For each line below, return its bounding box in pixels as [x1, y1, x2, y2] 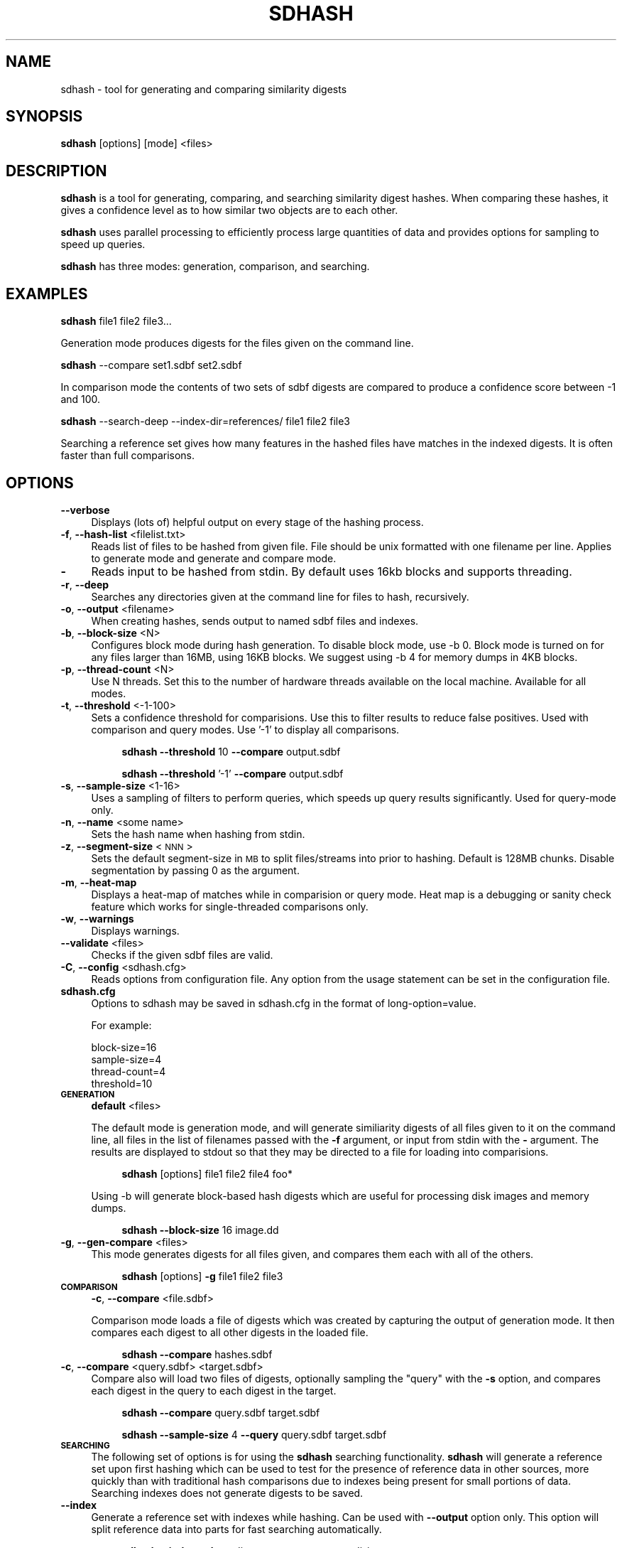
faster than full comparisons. [60, 449, 195, 462]
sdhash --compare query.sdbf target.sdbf [121, 1406, 320, 1419]
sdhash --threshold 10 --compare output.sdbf [121, 745, 341, 758]
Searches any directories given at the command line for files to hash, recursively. [91, 590, 469, 603]
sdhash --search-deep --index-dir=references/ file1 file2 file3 [60, 415, 351, 428]
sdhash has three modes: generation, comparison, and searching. [60, 260, 370, 273]
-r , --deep [60, 578, 109, 591]
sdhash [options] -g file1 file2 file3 [121, 1269, 283, 1282]
